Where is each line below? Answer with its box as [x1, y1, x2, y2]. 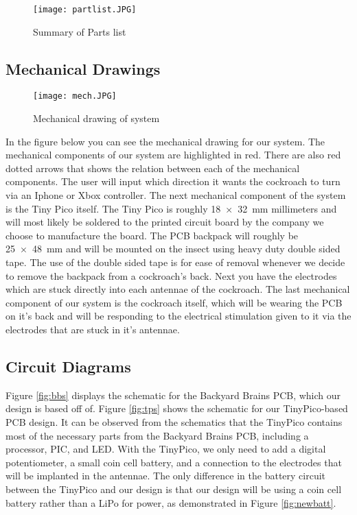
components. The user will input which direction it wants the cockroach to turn [5, 174, 341, 189]
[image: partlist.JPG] [33, 5, 137, 14]
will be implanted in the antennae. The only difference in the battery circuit [5, 468, 326, 483]
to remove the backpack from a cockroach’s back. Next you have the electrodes [5, 268, 337, 283]
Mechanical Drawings [5, 58, 161, 79]
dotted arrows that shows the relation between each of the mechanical [5, 160, 300, 175]
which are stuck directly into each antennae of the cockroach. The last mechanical [5, 282, 350, 296]
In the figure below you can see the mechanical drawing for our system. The [5, 134, 325, 148]
